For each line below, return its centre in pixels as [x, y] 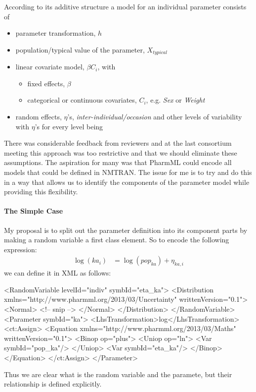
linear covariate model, [50, 67]
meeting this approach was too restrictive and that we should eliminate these [121, 152]
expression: [21, 249]
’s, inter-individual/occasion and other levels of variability [155, 117]
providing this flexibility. [41, 192]
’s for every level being [69, 126]
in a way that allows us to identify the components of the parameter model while [127, 182]
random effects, [39, 117]
